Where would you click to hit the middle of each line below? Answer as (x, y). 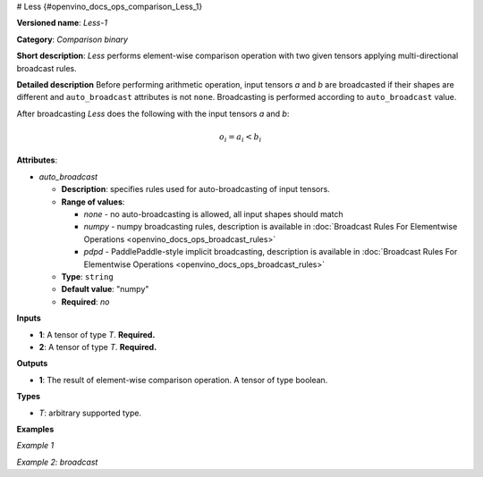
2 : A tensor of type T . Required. (98, 347)
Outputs (32, 364)
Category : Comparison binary (72, 39)
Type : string (87, 276)
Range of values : (93, 202)
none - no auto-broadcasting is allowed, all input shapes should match (213, 214)
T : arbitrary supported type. (90, 413)
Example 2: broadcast (57, 462)
